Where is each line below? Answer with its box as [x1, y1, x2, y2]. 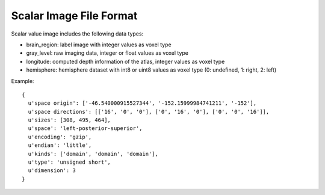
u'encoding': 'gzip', [28, 133, 92, 140]
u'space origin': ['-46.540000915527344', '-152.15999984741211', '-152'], [28, 100, 257, 107]
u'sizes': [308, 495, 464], [28, 117, 111, 123]
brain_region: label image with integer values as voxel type [26, 41, 172, 48]
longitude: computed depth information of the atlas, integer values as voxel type [26, 58, 225, 65]
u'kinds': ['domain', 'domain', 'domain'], [28, 150, 159, 157]
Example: [11, 77, 34, 84]
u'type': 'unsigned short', [28, 159, 111, 166]
